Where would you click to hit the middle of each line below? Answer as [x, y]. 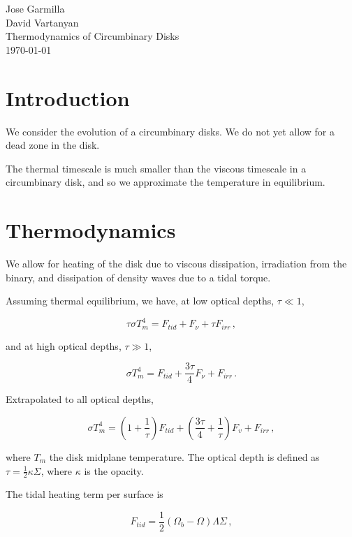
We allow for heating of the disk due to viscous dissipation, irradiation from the [176, 263]
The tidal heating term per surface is [85, 494]
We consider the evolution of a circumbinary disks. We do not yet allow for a [170, 131]
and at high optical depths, [64, 345]
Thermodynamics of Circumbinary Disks [93, 36]
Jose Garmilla [35, 8]
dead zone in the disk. [53, 145]
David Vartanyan [42, 22]
